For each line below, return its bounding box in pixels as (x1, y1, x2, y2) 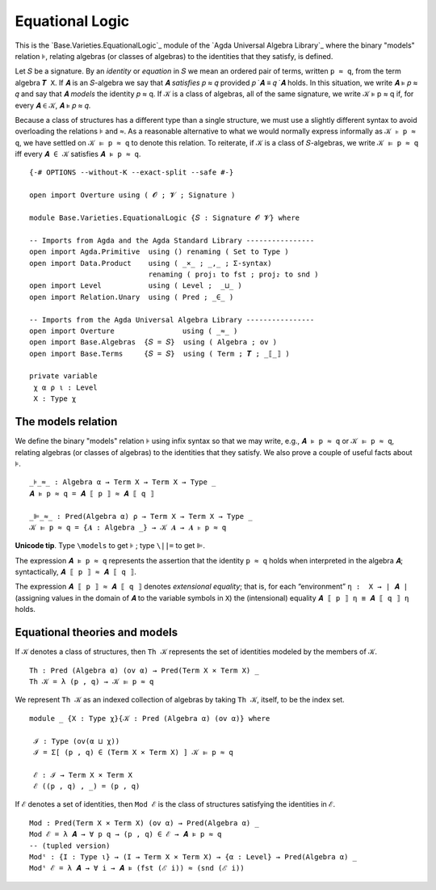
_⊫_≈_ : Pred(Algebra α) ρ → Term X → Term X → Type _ (29, 512, 254, 521)
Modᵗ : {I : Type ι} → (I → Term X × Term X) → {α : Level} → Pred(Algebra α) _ (29, 853, 358, 862)
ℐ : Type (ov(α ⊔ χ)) (33, 736, 120, 745)
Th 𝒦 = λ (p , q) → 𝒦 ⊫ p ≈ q (29, 677, 154, 686)
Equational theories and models (15, 626, 178, 639)
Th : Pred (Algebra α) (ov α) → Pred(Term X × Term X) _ (29, 665, 260, 675)
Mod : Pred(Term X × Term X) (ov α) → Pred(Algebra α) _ (29, 818, 260, 828)
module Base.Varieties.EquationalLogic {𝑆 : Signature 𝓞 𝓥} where (29, 213, 300, 222)
